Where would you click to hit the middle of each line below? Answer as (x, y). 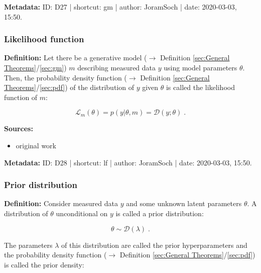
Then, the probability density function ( (66, 77)
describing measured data (117, 67)
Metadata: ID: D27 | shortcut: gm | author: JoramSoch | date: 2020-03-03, (120, 7)
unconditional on (82, 213)
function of (21, 97)
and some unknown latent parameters (184, 203)
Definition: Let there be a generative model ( (76, 58)
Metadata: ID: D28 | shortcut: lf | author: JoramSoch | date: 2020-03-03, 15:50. (128, 162)
